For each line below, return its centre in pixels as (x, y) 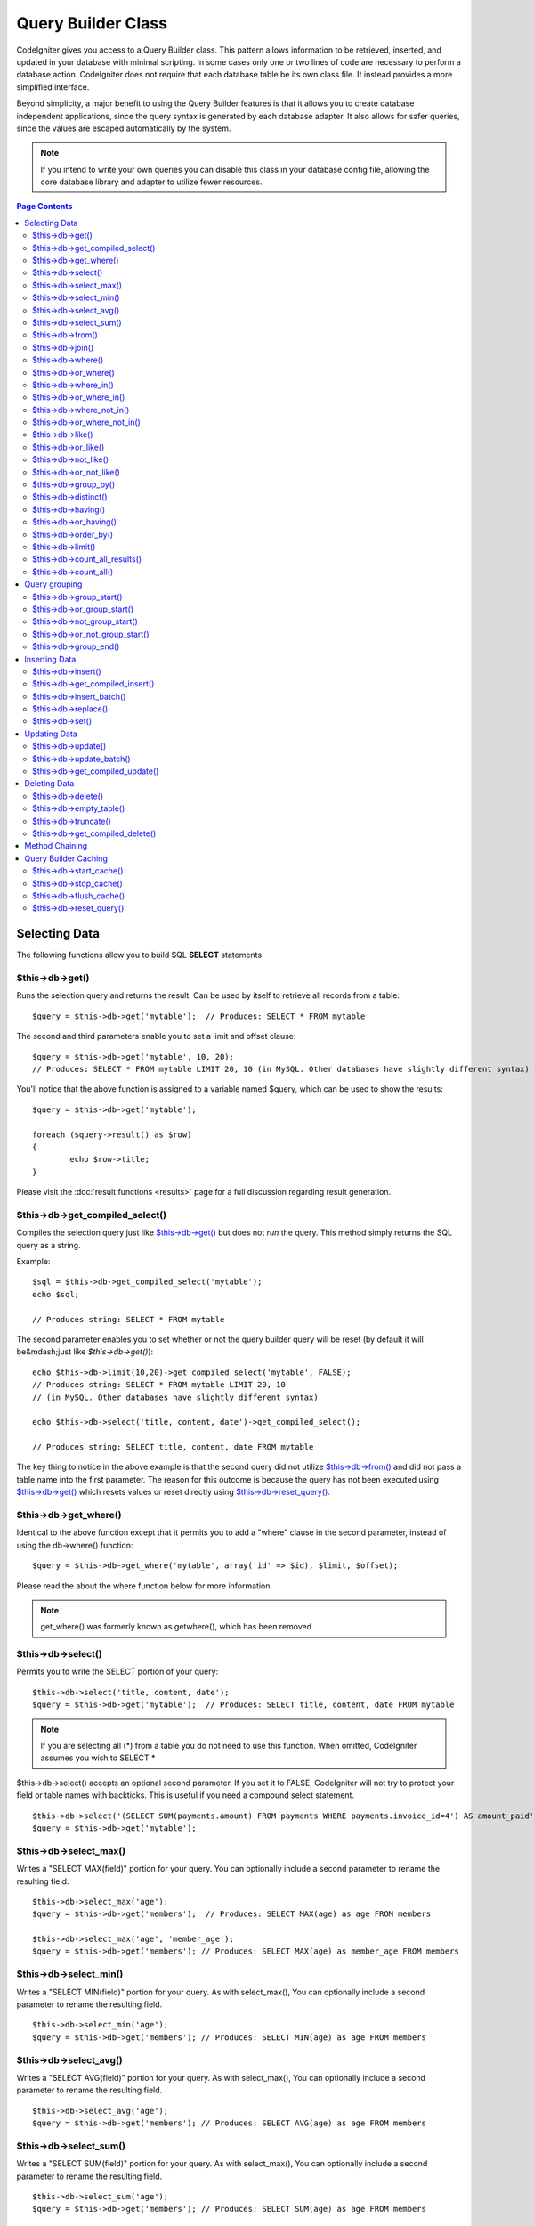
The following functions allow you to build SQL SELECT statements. (140, 955)
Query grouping (53, 584)
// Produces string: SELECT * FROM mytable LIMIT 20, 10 (159, 1385)
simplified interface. (53, 87)
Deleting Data (49, 784)
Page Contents (44, 207)
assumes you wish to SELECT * (98, 1758)
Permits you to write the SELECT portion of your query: (117, 1672)
